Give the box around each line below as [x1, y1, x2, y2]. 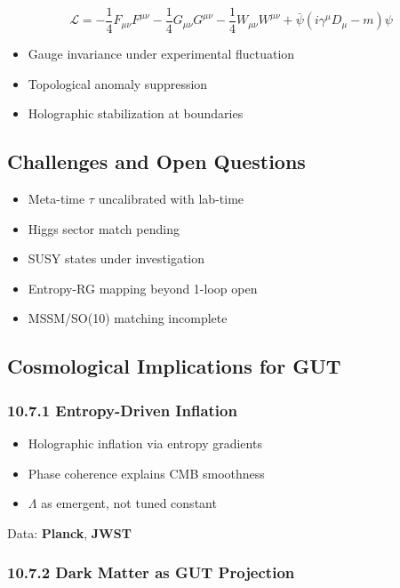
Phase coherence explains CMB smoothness [28, 463, 265, 482]
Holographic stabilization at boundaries [28, 104, 244, 123]
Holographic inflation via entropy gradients [28, 434, 262, 453]
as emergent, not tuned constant [41, 494, 217, 512]
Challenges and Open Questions [7, 148, 306, 175]
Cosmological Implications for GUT [7, 352, 341, 380]
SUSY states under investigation [28, 249, 205, 268]
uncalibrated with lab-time [98, 189, 244, 208]
